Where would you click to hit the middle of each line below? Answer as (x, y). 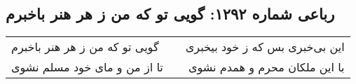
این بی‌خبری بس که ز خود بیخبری (265, 47)
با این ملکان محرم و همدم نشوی (267, 67)
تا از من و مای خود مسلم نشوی (87, 67)
